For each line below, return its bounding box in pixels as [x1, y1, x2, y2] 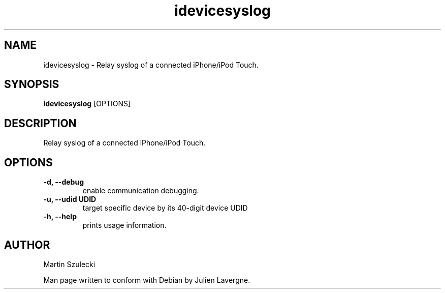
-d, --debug [43, 178, 84, 187]
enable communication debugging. [82, 186, 199, 195]
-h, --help [43, 212, 77, 221]
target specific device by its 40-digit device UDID [82, 203, 248, 213]
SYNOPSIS [4, 78, 59, 91]
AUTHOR [4, 238, 50, 251]
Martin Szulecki [43, 259, 96, 269]
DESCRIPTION [4, 116, 77, 130]
